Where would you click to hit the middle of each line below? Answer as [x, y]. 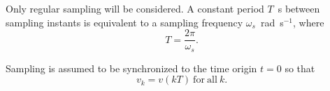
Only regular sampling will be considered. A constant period [135, 8]
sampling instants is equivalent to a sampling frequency [124, 22]
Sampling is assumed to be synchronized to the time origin [131, 68]
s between [299, 8]
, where [309, 22]
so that [300, 68]
